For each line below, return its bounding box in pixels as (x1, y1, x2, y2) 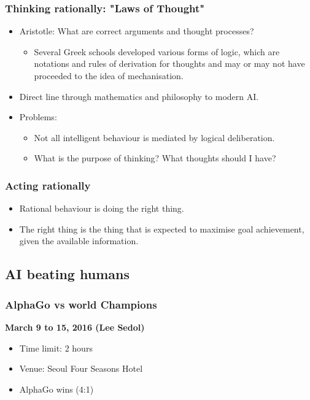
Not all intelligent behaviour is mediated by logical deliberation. (34, 131, 275, 144)
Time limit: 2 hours (19, 341, 93, 354)
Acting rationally (5, 177, 91, 193)
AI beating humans (5, 264, 130, 283)
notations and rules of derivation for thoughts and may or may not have (34, 57, 305, 70)
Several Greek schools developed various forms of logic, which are (34, 45, 280, 58)
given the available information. (19, 234, 139, 247)
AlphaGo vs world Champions (5, 296, 157, 312)
